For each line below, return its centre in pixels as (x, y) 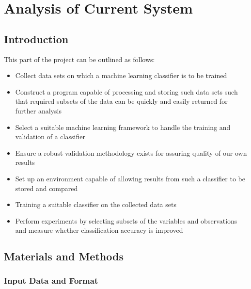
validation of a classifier (50, 136)
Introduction (36, 39)
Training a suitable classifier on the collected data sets (96, 204)
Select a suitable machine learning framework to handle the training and (123, 127)
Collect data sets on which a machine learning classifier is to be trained (121, 75)
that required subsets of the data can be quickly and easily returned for (121, 101)
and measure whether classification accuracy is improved (99, 230)
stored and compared (47, 188)
